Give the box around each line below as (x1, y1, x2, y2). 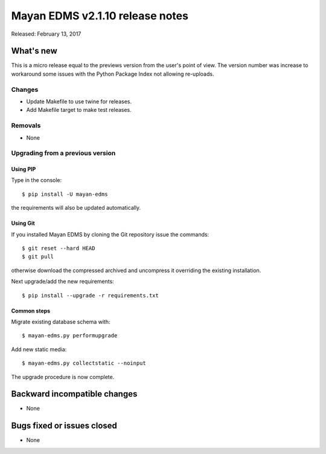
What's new (11, 46, 57, 56)
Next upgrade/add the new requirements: (11, 278, 114, 285)
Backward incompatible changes (11, 389, 138, 399)
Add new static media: (11, 345, 67, 353)
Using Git (11, 219, 36, 227)
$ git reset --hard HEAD (22, 245, 95, 252)
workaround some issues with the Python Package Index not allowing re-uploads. (11, 70, 214, 77)
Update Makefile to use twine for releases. (26, 97, 132, 105)
